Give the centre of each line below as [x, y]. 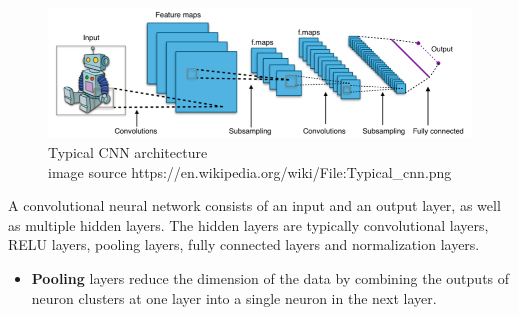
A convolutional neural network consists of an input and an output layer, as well [254, 205]
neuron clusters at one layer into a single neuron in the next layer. [234, 297]
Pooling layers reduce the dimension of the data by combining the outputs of [270, 277]
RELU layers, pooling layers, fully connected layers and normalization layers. [244, 244]
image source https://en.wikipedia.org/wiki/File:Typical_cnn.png [250, 171]
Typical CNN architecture [128, 151]
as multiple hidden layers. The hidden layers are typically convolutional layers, [248, 224]
